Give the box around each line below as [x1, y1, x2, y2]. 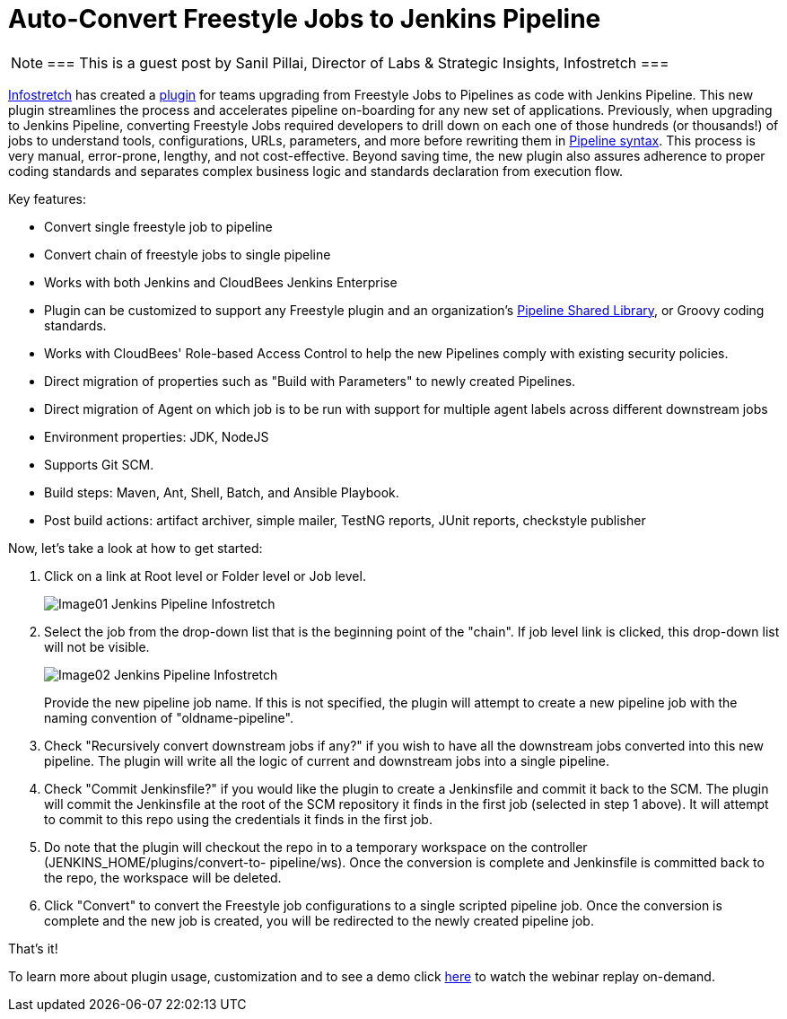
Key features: [8, 190, 86, 206]
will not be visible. [44, 638, 150, 654]
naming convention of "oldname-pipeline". [44, 709, 293, 725]
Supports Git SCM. [44, 456, 154, 472]
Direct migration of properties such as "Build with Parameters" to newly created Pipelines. [44, 373, 576, 389]
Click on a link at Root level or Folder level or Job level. [44, 567, 366, 584]
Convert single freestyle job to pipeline [44, 218, 273, 234]
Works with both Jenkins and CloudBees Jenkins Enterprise [44, 274, 398, 290]
